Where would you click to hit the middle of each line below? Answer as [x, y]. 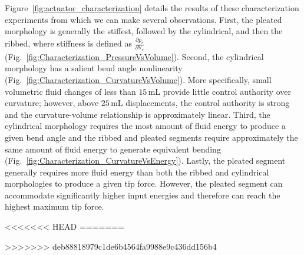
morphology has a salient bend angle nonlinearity [94, 68]
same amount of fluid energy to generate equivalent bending [113, 149]
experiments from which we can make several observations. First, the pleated [143, 19]
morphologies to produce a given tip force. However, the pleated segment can [144, 183]
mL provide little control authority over [219, 91]
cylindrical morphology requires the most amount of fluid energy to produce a [145, 126]
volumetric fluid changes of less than [70, 91]
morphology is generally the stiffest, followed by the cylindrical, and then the [144, 31]
